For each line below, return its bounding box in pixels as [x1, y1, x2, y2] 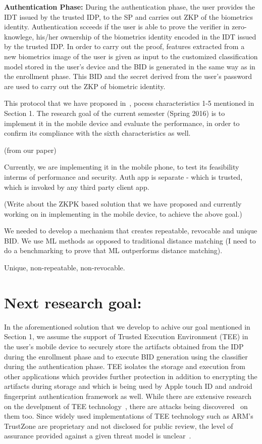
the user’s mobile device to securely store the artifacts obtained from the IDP [4, 341, 244, 351]
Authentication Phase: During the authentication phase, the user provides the [4, 2, 255, 12]
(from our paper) [4, 144, 57, 155]
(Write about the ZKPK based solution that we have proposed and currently [4, 198, 242, 209]
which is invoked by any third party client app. [4, 181, 149, 192]
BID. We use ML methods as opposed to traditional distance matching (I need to [4, 235, 256, 246]
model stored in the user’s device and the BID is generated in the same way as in [4, 61, 255, 71]
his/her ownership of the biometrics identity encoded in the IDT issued [36, 31, 256, 42]
